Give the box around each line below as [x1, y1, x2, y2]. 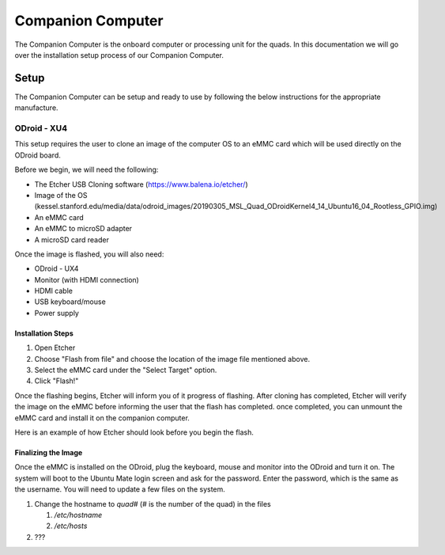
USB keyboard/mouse [34, 297, 106, 306]
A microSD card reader [34, 234, 110, 245]
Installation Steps [14, 329, 74, 338]
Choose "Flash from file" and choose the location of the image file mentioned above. [34, 354, 311, 363]
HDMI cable [34, 286, 73, 296]
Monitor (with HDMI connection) [34, 275, 140, 284]
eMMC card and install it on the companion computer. [14, 412, 190, 423]
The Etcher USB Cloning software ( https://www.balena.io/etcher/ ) [34, 179, 248, 189]
